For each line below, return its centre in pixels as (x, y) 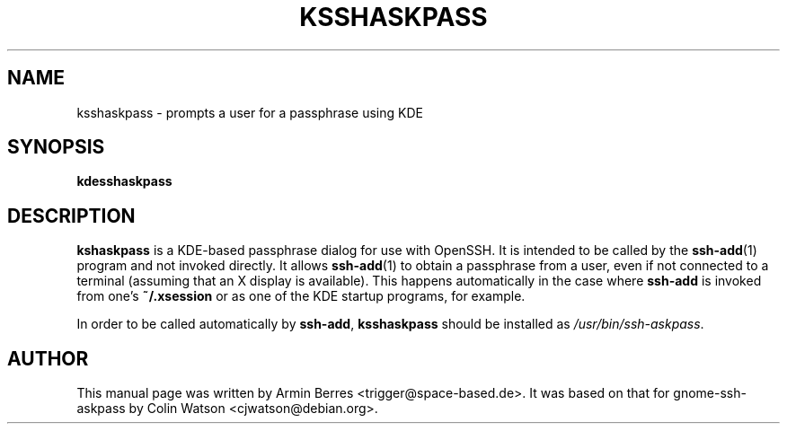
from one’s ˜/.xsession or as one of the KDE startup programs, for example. (301, 296)
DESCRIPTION (71, 215)
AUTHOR (48, 358)
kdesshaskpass (124, 181)
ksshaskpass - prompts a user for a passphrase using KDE (250, 112)
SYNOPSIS (56, 147)
